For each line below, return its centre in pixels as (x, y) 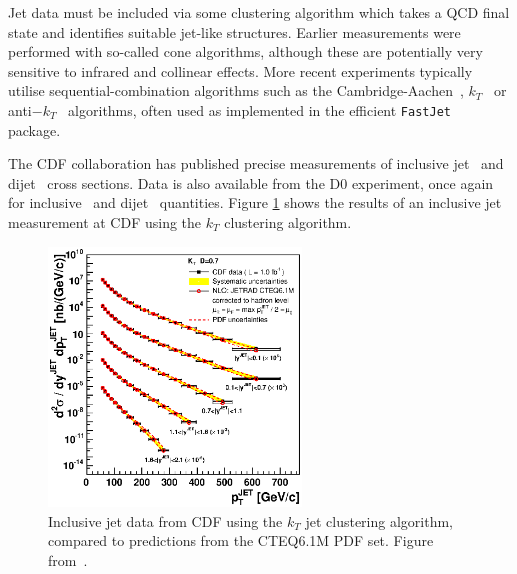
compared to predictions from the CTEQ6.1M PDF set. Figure (241, 540)
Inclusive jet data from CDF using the (165, 520)
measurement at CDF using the (105, 222)
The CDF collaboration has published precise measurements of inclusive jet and (256, 163)
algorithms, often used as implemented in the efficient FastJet (259, 109)
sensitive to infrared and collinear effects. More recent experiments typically (240, 70)
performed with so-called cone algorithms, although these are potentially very (245, 51)
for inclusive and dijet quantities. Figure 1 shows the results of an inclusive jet (255, 202)
